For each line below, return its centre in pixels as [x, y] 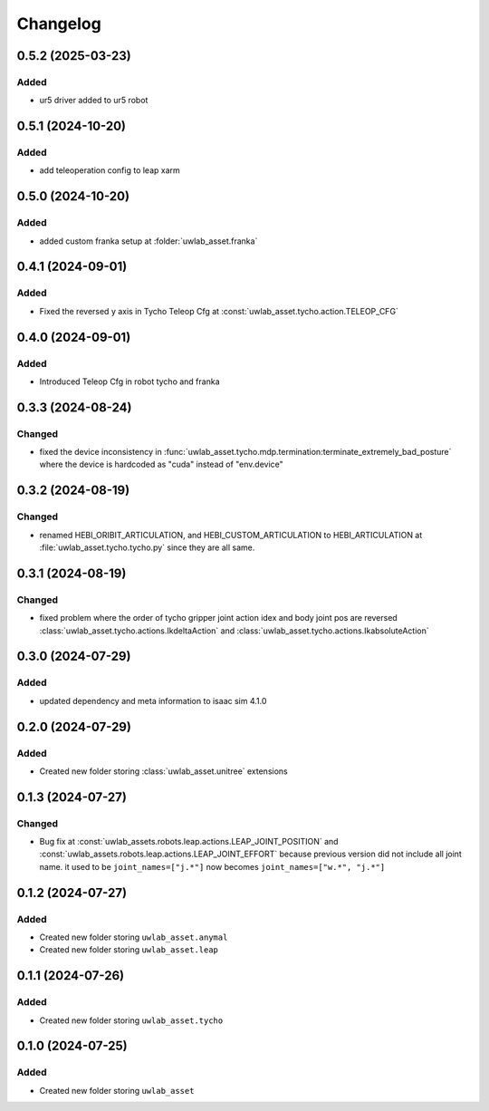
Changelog [59, 24]
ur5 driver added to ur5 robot [94, 101]
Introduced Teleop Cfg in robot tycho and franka [129, 382]
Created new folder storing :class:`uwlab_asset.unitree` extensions [164, 771]
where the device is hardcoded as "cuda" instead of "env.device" [162, 464]
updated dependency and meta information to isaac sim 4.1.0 [153, 700]
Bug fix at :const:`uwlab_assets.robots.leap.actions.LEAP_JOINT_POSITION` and [189, 842]
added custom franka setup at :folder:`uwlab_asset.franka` [149, 241]
